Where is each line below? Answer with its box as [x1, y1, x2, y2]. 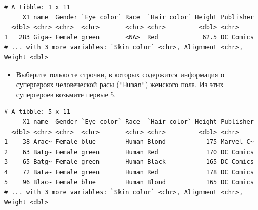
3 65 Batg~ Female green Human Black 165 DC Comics [4, 158, 254, 166]
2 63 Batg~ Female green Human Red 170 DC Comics [4, 148, 254, 156]
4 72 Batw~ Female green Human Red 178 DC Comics [4, 168, 254, 176]
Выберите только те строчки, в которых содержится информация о [16, 69, 225, 79]
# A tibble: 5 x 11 [4, 108, 70, 116]
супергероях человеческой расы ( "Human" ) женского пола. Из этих [16, 79, 224, 90]
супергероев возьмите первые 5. [16, 89, 116, 99]
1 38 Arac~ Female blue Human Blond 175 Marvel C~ [4, 138, 254, 146]
